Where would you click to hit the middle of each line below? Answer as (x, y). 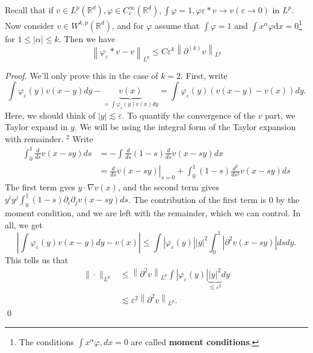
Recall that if (29, 10)
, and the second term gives (169, 187)
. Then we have (87, 38)
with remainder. (34, 138)
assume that (177, 25)
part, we (280, 115)
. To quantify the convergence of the (189, 115)
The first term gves (40, 187)
